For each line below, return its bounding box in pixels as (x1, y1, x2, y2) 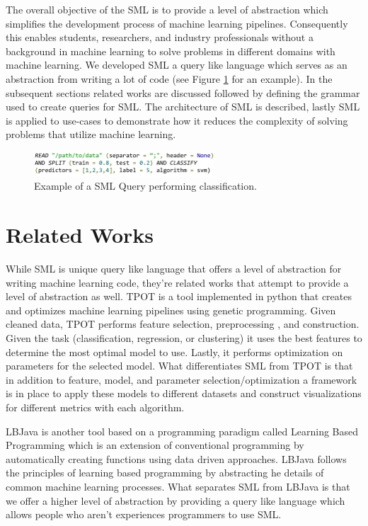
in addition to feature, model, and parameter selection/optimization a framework (6, 372, 357, 387)
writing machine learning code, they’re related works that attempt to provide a (6, 275, 349, 290)
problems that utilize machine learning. (6, 127, 176, 142)
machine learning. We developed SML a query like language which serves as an (6, 57, 347, 72)
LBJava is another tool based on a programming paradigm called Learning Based (6, 423, 359, 438)
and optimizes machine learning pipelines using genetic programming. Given (6, 302, 336, 317)
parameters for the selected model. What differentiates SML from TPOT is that (6, 358, 353, 373)
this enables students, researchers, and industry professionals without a (6, 30, 314, 45)
